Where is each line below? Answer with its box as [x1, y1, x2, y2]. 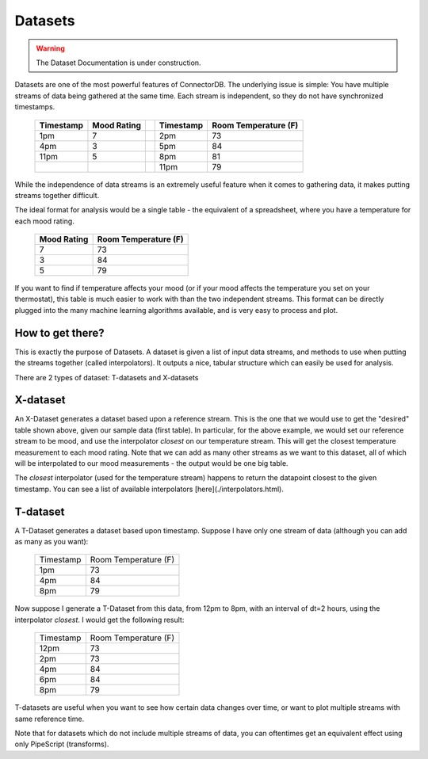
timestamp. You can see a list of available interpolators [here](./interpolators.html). [14, 484, 285, 494]
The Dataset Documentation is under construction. [36, 58, 201, 67]
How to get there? [14, 326, 105, 340]
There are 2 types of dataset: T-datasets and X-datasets [14, 372, 199, 382]
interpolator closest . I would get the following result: [14, 615, 185, 624]
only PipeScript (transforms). [14, 739, 109, 749]
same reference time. [14, 714, 85, 723]
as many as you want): [14, 537, 89, 547]
